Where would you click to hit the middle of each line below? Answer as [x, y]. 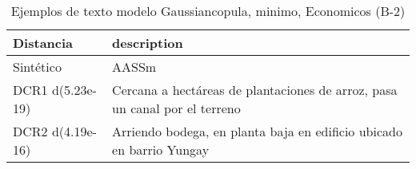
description [148, 43]
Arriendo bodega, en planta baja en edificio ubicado [257, 131]
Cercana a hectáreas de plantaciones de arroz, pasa [255, 90]
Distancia [43, 43]
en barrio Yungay [161, 149]
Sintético [37, 67]
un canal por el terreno [176, 108]
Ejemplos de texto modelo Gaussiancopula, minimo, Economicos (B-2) [208, 11]
